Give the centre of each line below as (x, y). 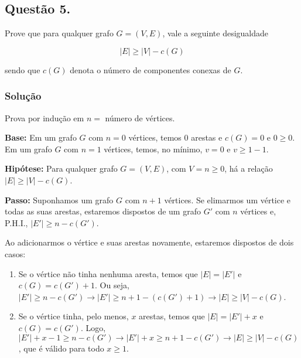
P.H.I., (16, 222)
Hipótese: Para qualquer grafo (61, 168)
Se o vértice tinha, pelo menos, (73, 316)
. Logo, (93, 327)
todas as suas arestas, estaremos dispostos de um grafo (103, 211)
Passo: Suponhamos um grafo (59, 200)
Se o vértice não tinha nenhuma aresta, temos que (108, 273)
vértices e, (258, 211)
